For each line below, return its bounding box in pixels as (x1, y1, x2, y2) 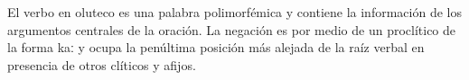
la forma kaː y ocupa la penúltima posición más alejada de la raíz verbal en (7, 38, 425, 57)
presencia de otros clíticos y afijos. (7, 55, 196, 74)
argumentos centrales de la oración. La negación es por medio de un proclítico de (7, 20, 456, 39)
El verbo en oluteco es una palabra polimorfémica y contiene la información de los (7, 3, 462, 21)
